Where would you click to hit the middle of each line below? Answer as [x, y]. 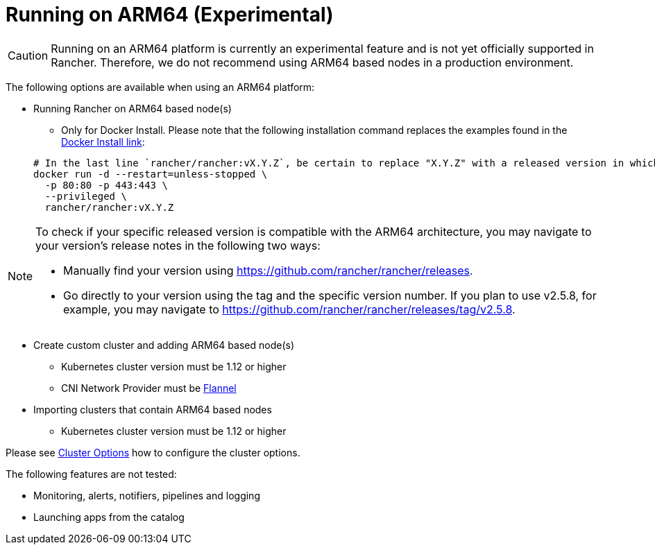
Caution [28, 55]
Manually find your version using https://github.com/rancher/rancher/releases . [268, 270]
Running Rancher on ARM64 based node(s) [133, 108]
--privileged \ [86, 196]
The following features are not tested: [91, 474]
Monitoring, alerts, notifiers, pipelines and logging [147, 495]
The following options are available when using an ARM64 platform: [160, 87]
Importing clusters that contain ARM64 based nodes [153, 409]
